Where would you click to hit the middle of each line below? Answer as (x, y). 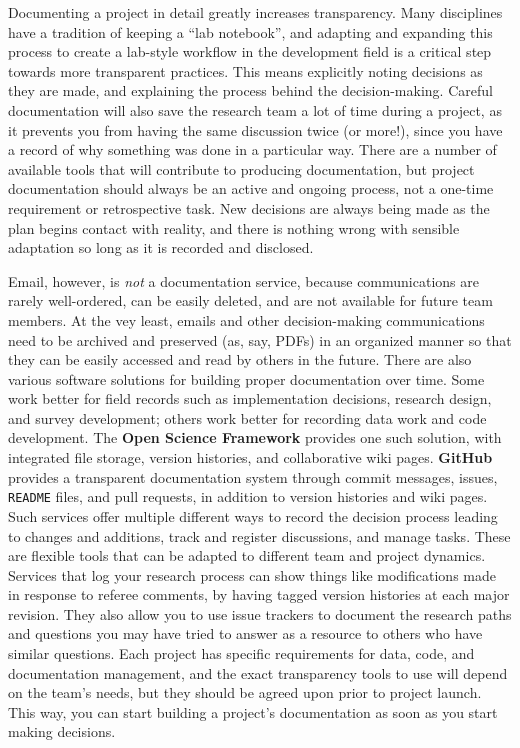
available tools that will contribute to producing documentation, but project (241, 168)
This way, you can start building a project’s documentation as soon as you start (253, 711)
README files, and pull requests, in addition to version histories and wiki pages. (248, 496)
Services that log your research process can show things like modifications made (252, 574)
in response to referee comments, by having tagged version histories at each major (259, 594)
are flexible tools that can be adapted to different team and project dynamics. (247, 555)
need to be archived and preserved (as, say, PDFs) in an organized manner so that (260, 339)
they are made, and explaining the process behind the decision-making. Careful (250, 90)
